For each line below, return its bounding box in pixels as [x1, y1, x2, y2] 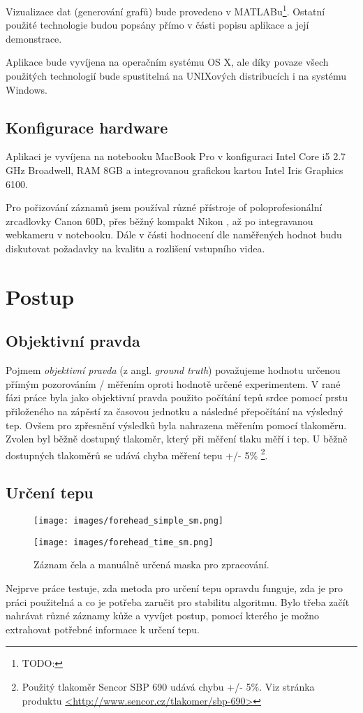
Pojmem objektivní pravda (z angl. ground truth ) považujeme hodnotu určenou [6, 363, 341, 377]
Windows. [6, 82, 47, 96]
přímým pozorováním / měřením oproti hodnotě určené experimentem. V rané [6, 376, 341, 391]
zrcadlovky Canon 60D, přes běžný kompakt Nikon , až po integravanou [6, 213, 313, 228]
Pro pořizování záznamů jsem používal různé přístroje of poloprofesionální [6, 200, 323, 215]
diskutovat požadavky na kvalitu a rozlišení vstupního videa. [6, 240, 265, 255]
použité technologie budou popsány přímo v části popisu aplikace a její [6, 17, 309, 32]
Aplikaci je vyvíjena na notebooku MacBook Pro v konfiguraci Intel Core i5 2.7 [6, 149, 346, 164]
